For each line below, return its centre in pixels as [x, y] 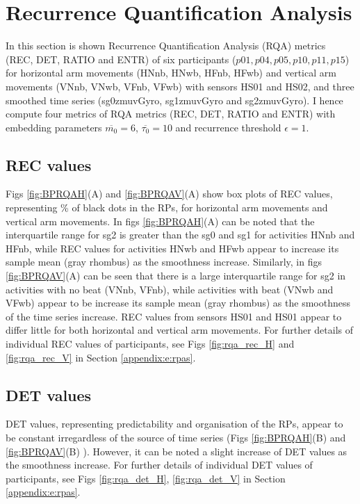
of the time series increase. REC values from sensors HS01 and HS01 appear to [174, 316]
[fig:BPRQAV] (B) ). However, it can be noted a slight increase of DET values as [177, 451]
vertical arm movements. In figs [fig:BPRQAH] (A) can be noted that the [160, 221]
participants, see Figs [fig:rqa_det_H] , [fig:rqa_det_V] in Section [146, 478]
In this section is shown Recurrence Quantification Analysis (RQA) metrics [166, 46]
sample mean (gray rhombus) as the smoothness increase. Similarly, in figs [164, 262]
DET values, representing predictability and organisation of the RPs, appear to [174, 424]
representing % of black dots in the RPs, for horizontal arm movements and [167, 208]
